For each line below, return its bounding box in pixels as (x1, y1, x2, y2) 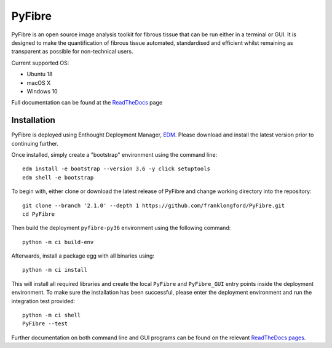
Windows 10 (26, 87, 58, 95)
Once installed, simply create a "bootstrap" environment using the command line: (11, 151, 218, 158)
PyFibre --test (22, 320, 68, 327)
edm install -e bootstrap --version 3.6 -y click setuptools (22, 165, 210, 172)
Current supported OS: (11, 59, 69, 66)
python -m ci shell (22, 312, 81, 319)
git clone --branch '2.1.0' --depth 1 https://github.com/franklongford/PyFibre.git (22, 202, 285, 209)
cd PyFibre (22, 210, 55, 218)
